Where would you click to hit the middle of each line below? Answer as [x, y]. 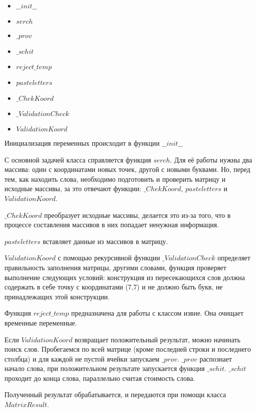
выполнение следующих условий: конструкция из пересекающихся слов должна [125, 277]
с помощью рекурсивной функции [109, 258]
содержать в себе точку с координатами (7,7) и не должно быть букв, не [114, 287]
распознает [216, 358]
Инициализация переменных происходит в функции [82, 143]
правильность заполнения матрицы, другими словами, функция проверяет [115, 267]
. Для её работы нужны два [211, 159]
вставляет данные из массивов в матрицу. [105, 241]
